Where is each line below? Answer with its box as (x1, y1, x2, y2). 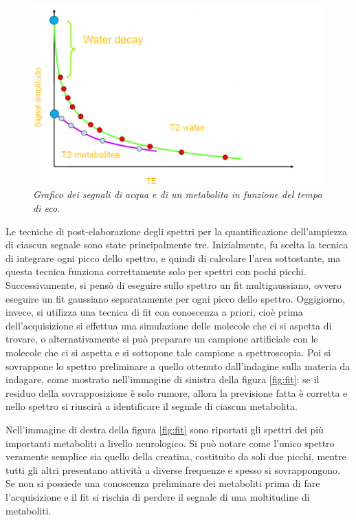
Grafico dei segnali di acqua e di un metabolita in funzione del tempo (33, 187, 322, 202)
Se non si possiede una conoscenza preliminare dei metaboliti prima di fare (5, 476, 320, 490)
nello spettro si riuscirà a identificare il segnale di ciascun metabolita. (5, 399, 298, 413)
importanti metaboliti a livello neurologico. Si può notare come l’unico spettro (5, 435, 335, 450)
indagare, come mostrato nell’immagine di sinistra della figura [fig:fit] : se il (5, 372, 320, 387)
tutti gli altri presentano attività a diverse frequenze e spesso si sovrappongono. (5, 462, 340, 477)
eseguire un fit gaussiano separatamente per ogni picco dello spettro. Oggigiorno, (5, 291, 346, 305)
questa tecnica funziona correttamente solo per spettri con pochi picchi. (5, 264, 307, 279)
